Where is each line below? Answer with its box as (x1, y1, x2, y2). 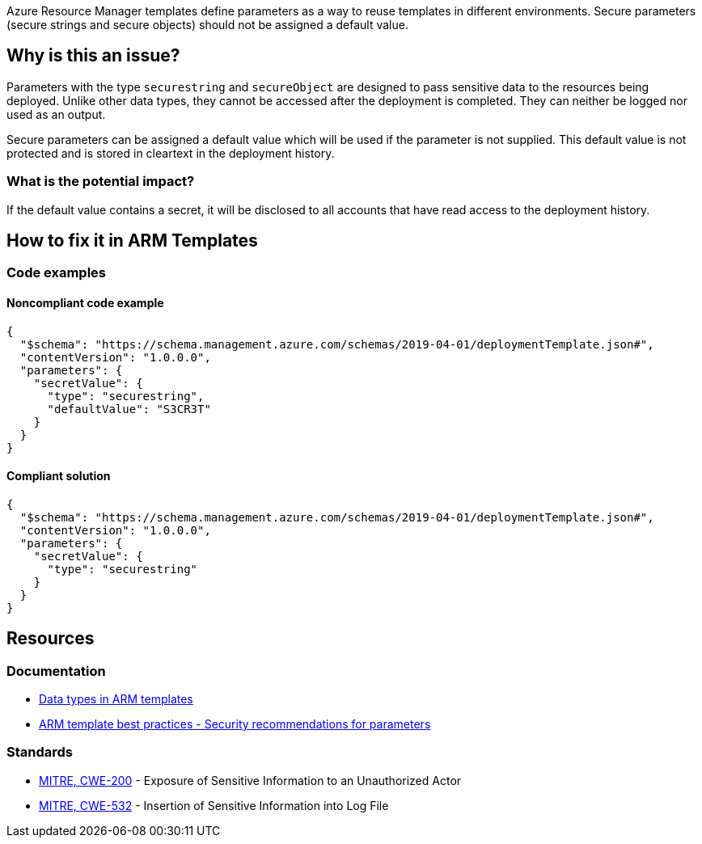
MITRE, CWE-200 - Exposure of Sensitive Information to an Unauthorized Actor (39, 773, 462, 787)
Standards (6, 744, 74, 761)
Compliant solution (6, 469, 111, 483)
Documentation (6, 662, 106, 679)
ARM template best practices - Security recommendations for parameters (39, 717, 431, 732)
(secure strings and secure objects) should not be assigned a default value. (6, 18, 408, 32)
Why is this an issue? (6, 45, 180, 66)
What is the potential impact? (6, 173, 195, 190)
